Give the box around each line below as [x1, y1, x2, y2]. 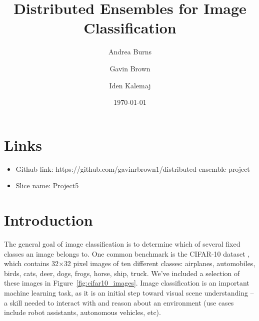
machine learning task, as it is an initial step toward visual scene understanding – [4, 287, 254, 298]
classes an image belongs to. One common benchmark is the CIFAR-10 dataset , [4, 248, 250, 259]
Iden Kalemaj [109, 80, 151, 90]
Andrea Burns [108, 46, 151, 57]
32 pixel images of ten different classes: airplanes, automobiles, [63, 258, 255, 269]
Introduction [4, 210, 93, 230]
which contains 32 [4, 258, 58, 269]
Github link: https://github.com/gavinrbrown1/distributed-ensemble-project [15, 163, 250, 174]
